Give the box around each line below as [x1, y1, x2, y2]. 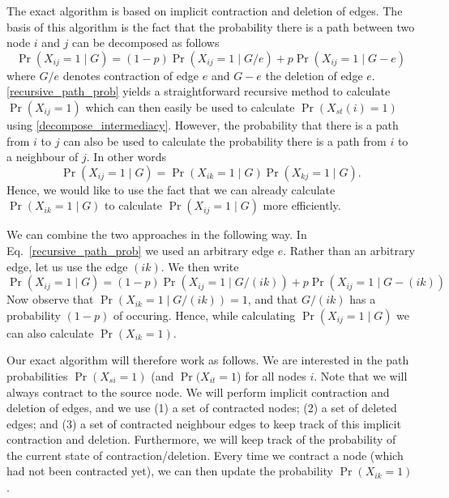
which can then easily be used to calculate [85, 98, 295, 115]
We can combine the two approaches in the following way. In [6, 226, 307, 243]
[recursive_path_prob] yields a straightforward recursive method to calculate [6, 83, 391, 100]
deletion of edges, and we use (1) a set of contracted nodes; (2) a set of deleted [6, 399, 397, 416]
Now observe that [6, 291, 94, 308]
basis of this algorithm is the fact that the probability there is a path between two [6, 18, 415, 35]
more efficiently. [263, 197, 341, 214]
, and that [247, 291, 298, 308]
